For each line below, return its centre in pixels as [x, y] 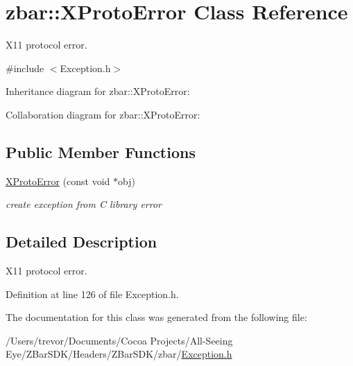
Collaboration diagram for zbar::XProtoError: [103, 114]
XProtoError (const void [58, 181]
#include [25, 68]
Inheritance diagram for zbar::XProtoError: [98, 91]
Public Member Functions [101, 151]
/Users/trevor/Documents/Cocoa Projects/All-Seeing [119, 340]
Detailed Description [81, 242]
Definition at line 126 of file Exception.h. [92, 294]
